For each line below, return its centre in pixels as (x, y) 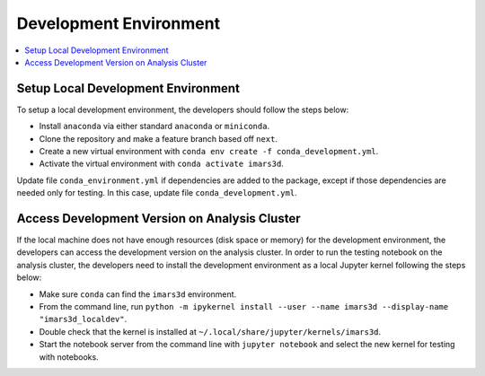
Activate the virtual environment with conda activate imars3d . (162, 164)
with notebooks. (69, 357)
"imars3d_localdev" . (83, 319)
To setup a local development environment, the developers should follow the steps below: (183, 109)
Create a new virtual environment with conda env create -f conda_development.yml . (209, 152)
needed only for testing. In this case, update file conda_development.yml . (157, 193)
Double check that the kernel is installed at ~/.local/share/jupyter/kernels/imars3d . (210, 331)
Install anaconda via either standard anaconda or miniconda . (154, 127)
